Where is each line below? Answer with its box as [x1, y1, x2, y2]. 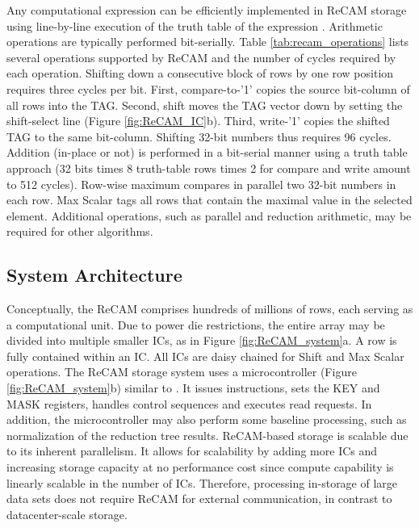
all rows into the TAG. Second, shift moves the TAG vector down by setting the [6, 96, 403, 113]
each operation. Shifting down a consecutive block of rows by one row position [6, 65, 394, 82]
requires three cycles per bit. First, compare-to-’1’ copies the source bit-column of [6, 80, 410, 97]
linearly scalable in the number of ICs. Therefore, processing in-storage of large [6, 474, 398, 491]
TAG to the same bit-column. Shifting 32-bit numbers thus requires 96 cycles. [6, 128, 392, 145]
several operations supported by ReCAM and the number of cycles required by [6, 48, 396, 65]
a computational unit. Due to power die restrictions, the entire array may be [6, 316, 385, 333]
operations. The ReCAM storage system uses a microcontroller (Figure [6, 363, 357, 380]
